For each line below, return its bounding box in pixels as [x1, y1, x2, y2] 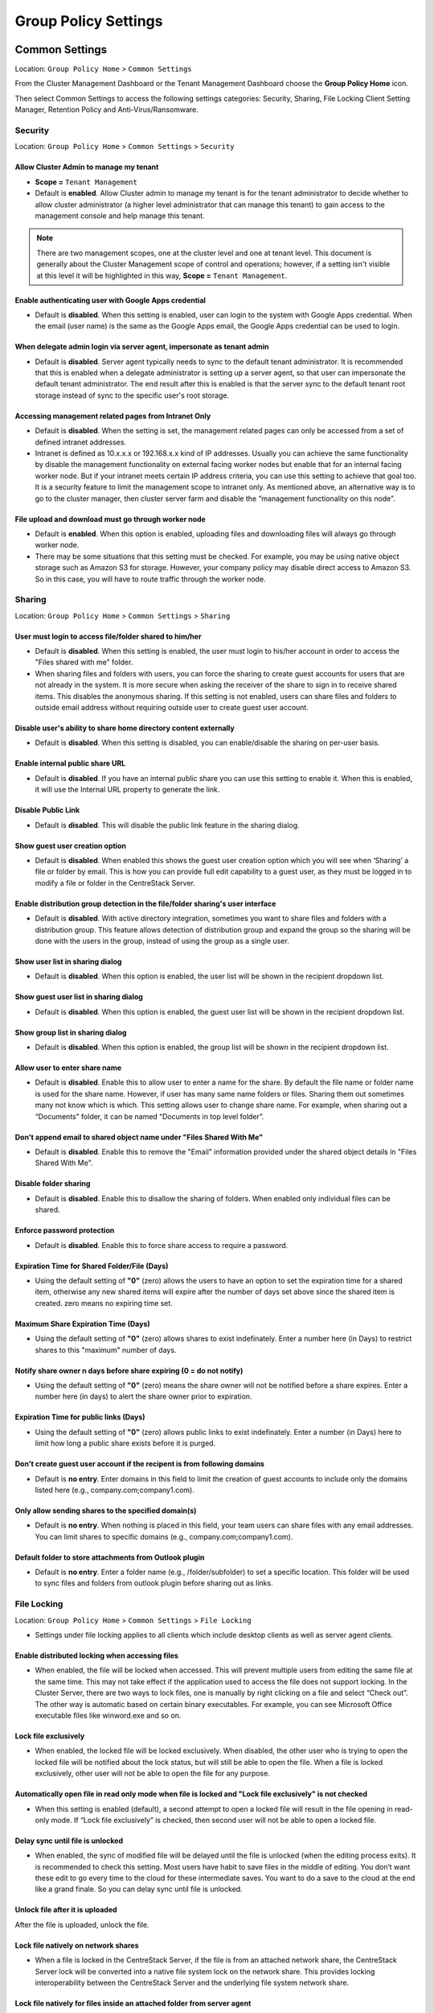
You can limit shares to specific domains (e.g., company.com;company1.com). [35, 1531, 293, 1541]
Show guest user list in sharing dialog [14, 992, 144, 1002]
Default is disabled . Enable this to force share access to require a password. [35, 1240, 289, 1250]
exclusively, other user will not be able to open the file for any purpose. [35, 1768, 271, 1779]
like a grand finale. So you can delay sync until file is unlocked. [35, 1884, 243, 1894]
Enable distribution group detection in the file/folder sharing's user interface [14, 899, 276, 908]
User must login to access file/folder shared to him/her [14, 631, 202, 641]
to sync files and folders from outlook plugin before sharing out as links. [35, 1578, 273, 1588]
